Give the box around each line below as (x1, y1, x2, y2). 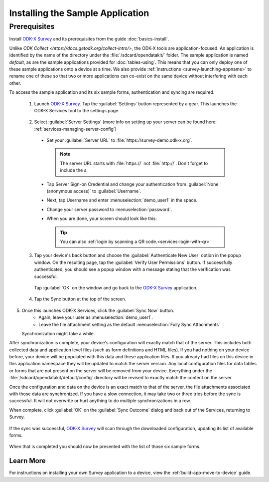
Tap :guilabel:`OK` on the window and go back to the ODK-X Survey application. (34, 284, 198, 290)
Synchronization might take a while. (21, 330, 95, 336)
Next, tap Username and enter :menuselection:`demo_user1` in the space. (46, 197, 198, 203)
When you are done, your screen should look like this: (46, 216, 157, 222)
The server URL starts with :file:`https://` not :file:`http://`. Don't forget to (60, 160, 208, 166)
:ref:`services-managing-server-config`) (34, 126, 117, 132)
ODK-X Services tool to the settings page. (34, 107, 120, 113)
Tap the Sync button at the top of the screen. (34, 296, 127, 302)
